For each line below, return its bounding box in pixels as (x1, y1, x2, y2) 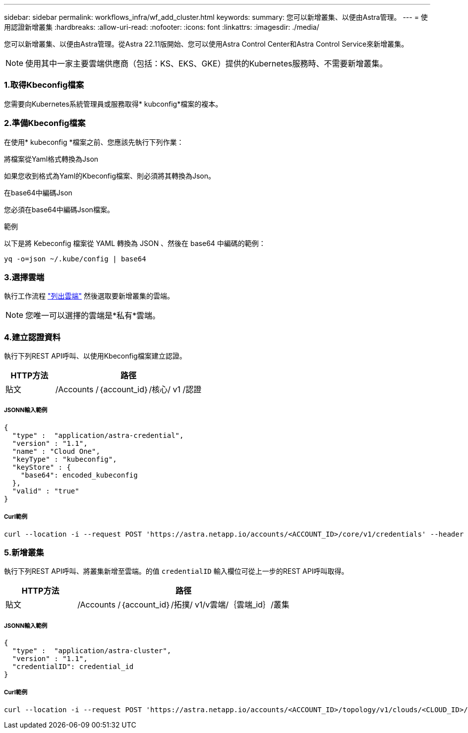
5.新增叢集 (4, 547, 44, 557)
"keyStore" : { (12, 463, 71, 471)
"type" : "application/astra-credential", (12, 431, 184, 439)
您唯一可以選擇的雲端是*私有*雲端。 (25, 310, 161, 321)
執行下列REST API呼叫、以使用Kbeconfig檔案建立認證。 (4, 352, 186, 360)
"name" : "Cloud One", (12, 447, 100, 455)
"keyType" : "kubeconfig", (12, 455, 117, 463)
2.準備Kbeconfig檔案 (4, 118, 86, 128)
